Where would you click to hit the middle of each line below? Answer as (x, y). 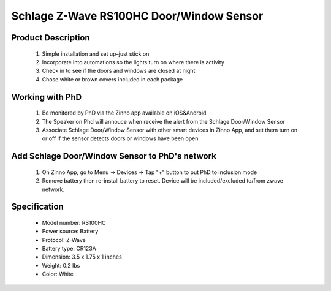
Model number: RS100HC (74, 222)
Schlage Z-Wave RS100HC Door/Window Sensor (137, 16)
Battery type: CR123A (69, 249)
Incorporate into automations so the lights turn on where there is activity (133, 62)
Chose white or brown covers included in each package (112, 79)
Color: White (58, 274)
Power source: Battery (70, 231)
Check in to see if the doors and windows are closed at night (119, 71)
